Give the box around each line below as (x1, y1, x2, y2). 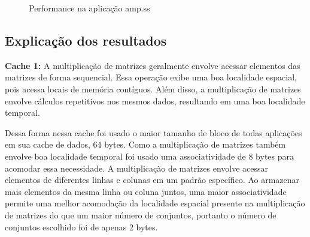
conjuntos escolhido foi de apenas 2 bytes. (5, 220, 158, 233)
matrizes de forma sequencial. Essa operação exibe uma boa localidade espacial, (5, 71, 297, 83)
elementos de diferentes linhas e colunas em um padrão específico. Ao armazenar (5, 173, 300, 186)
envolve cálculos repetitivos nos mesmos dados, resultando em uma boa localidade (5, 94, 305, 107)
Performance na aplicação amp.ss (29, 2, 150, 14)
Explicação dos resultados (5, 31, 167, 49)
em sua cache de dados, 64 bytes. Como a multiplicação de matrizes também (5, 138, 286, 151)
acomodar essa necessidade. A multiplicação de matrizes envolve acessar (5, 161, 269, 174)
